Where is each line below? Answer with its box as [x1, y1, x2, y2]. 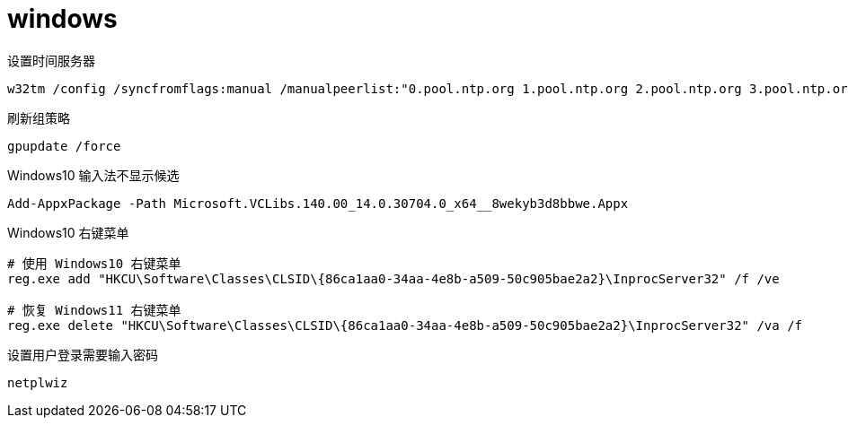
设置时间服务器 [7, 52, 95, 68]
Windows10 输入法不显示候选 [7, 167, 180, 183]
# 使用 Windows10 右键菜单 [7, 256, 181, 271]
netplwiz [7, 375, 68, 390]
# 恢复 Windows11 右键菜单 [7, 302, 181, 317]
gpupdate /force [7, 138, 121, 153]
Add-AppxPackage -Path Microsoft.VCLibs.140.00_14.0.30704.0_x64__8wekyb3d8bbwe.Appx [7, 195, 629, 211]
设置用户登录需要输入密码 [7, 346, 158, 362]
